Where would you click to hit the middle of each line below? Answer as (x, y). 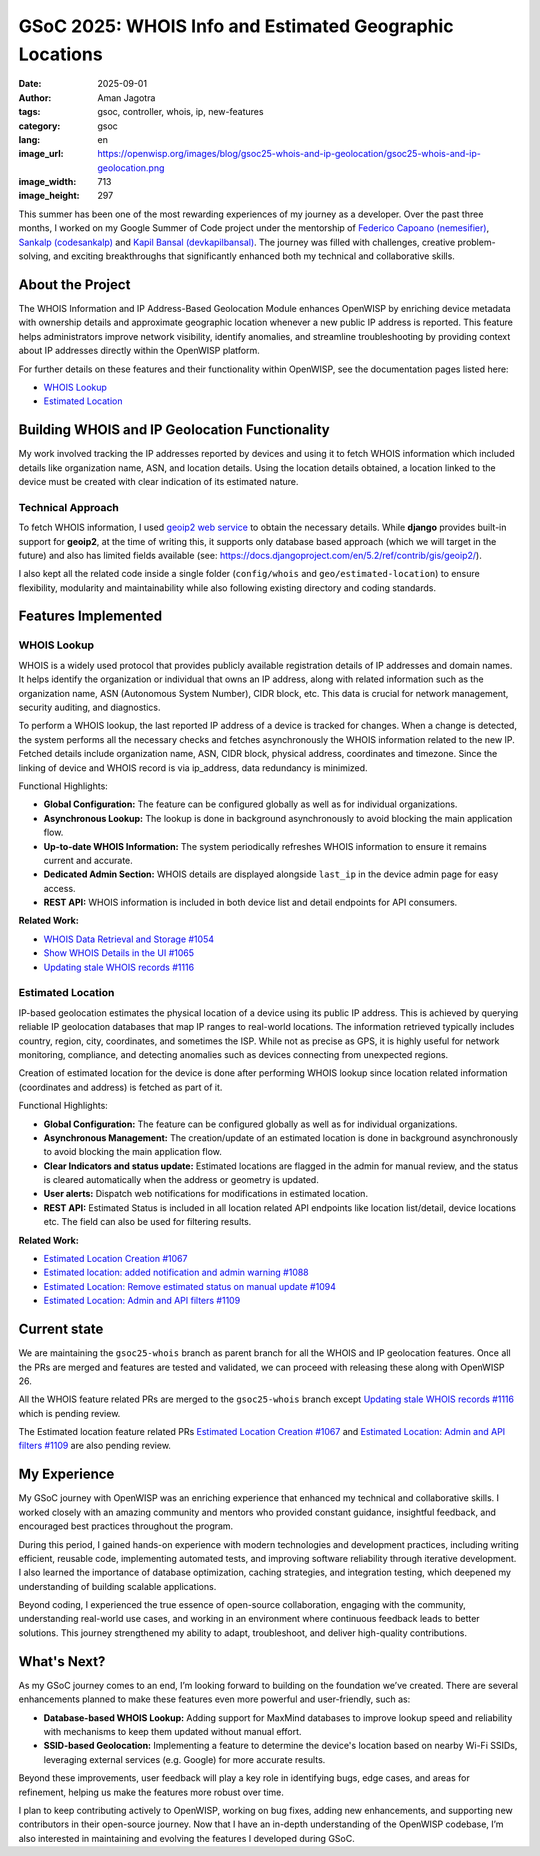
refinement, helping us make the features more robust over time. (151, 1792)
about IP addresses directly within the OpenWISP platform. (139, 351)
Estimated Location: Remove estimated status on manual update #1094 (190, 1286)
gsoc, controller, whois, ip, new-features (180, 112)
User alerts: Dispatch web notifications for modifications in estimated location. (206, 1194)
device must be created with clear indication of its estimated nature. (158, 481)
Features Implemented (90, 616)
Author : (35, 97)
